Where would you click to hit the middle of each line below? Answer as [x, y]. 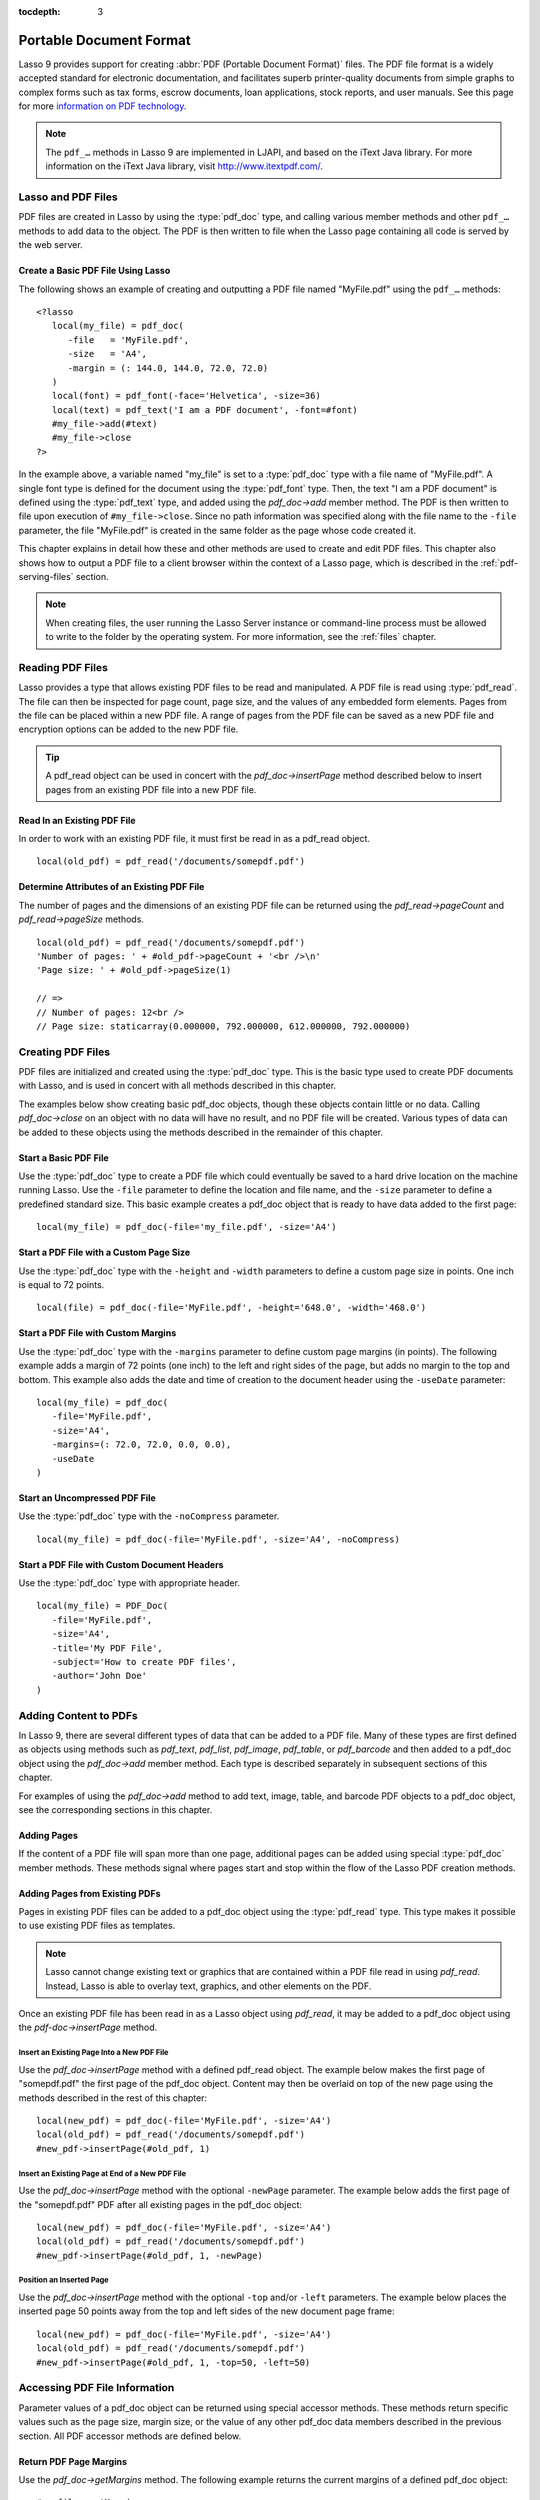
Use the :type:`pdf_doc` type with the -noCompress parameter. [149, 1516]
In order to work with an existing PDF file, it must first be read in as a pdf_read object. [194, 839]
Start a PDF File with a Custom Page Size [104, 1252]
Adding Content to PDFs [78, 1715]
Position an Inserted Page [63, 2280]
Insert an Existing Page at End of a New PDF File [102, 2173]
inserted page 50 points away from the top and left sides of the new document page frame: [206, 2311]
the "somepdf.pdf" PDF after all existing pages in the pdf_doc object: [160, 2204]
